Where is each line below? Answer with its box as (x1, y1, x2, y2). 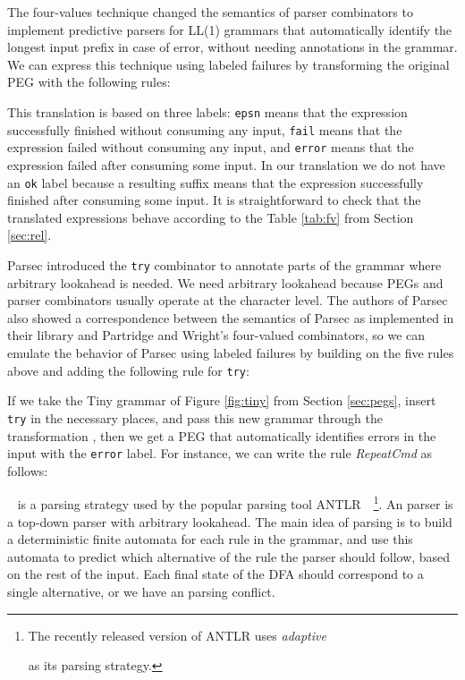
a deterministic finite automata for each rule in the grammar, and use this (7, 530, 413, 548)
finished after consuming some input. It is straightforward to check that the (7, 191, 421, 209)
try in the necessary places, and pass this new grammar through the (7, 408, 383, 427)
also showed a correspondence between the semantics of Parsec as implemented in (7, 308, 454, 327)
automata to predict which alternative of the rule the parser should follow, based (7, 547, 451, 565)
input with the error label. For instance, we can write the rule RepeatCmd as (7, 444, 433, 463)
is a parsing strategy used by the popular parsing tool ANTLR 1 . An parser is (17, 492, 453, 513)
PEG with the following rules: (7, 72, 171, 91)
